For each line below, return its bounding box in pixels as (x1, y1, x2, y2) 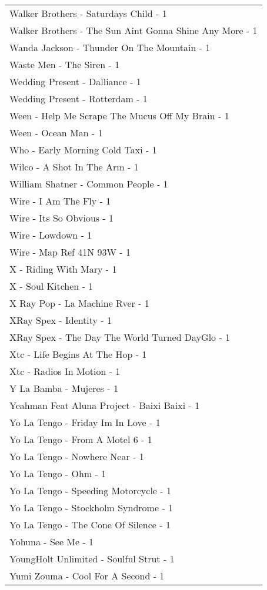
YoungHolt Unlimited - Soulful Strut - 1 (9, 552, 175, 565)
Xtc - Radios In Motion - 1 (9, 364, 121, 378)
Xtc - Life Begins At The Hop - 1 (9, 347, 147, 361)
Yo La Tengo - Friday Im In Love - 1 (9, 415, 161, 429)
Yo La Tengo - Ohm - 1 (9, 467, 106, 480)
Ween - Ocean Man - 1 (9, 126, 103, 139)
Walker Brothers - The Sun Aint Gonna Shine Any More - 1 (9, 24, 258, 37)
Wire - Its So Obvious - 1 (9, 211, 114, 224)
